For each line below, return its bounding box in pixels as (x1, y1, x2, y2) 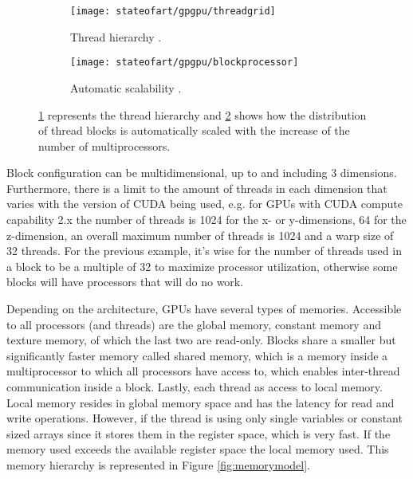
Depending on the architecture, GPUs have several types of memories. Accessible (6, 300, 402, 317)
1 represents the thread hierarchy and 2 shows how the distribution (38, 106, 367, 123)
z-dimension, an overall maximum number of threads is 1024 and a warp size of (6, 226, 394, 243)
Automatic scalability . (70, 79, 182, 96)
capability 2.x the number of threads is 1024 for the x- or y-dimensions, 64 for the (6, 211, 407, 228)
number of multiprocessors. (38, 137, 171, 154)
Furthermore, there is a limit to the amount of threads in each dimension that (6, 179, 387, 196)
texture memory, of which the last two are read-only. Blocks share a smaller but (6, 332, 396, 348)
